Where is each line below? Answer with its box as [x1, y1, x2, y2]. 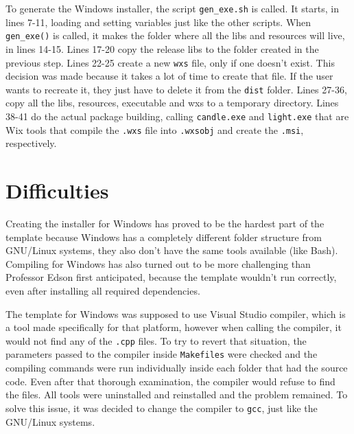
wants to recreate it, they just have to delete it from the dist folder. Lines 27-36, [5, 82, 347, 96]
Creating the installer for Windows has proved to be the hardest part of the [5, 216, 324, 231]
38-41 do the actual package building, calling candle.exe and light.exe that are [5, 109, 349, 123]
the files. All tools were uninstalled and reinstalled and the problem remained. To [5, 387, 348, 402]
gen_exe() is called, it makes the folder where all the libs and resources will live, [5, 28, 345, 43]
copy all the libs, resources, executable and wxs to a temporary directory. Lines [5, 95, 339, 110]
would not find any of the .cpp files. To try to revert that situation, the [5, 333, 307, 347]
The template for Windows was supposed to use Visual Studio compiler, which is [5, 306, 346, 321]
